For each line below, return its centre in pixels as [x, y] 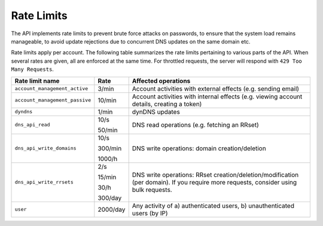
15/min [107, 177]
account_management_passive [53, 100]
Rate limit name [37, 81]
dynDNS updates [156, 112]
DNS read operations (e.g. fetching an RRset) [196, 125]
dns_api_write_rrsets [44, 182]
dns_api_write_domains [46, 148]
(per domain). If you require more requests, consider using [214, 182]
